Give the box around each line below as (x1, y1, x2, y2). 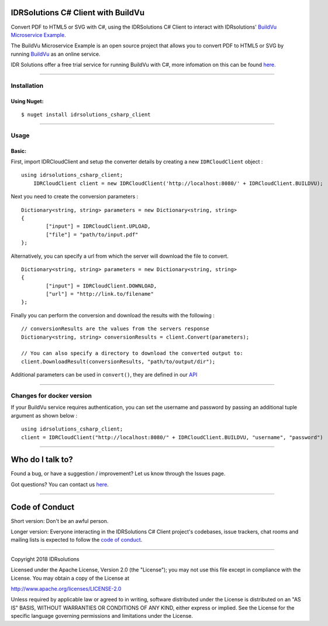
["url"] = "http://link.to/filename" (46, 290, 154, 297)
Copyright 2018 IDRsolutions (11, 555, 80, 562)
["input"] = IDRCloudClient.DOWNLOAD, (46, 282, 157, 289)
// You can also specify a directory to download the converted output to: (21, 350, 243, 357)
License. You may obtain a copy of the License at (11, 574, 130, 581)
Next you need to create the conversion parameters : (11, 193, 139, 200)
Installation (11, 81, 44, 90)
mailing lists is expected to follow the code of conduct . (11, 536, 143, 543)
